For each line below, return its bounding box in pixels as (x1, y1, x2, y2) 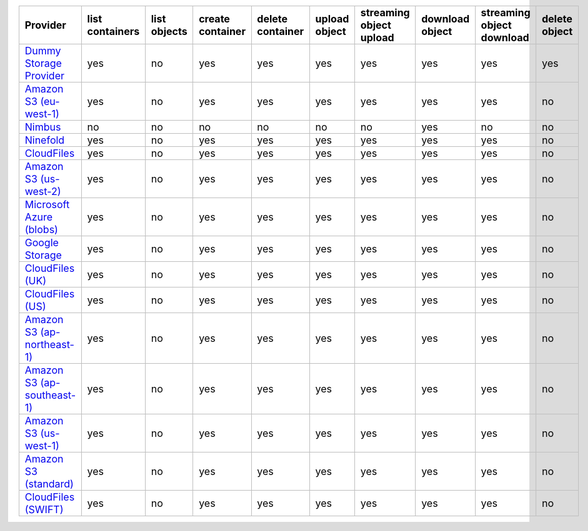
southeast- (24, 388, 77, 402)
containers (86, 25, 140, 38)
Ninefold (24, 133, 65, 147)
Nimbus (24, 120, 62, 134)
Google (24, 236, 59, 249)
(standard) (24, 477, 74, 490)
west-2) (24, 185, 62, 198)
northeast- (24, 338, 75, 351)
